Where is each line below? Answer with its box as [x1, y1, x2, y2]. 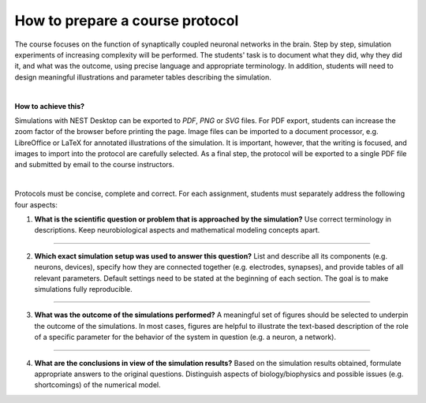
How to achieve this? [14, 101, 85, 110]
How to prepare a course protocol [14, 12, 239, 29]
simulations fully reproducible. [34, 284, 133, 293]
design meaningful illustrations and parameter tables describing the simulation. [14, 72, 271, 82]
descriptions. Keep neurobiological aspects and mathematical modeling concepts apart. [34, 226, 320, 235]
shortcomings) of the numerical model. [34, 380, 161, 390]
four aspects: [14, 200, 58, 209]
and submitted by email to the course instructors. [14, 160, 175, 170]
